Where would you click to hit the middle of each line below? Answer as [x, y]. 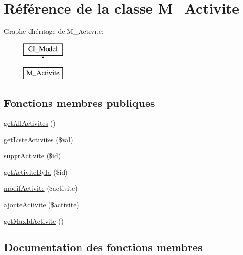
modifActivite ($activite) [41, 188]
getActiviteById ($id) [36, 172]
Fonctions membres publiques [80, 103]
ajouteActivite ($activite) [41, 204]
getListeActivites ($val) [39, 139]
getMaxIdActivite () [34, 220]
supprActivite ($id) [32, 156]
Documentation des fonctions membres [103, 247]
